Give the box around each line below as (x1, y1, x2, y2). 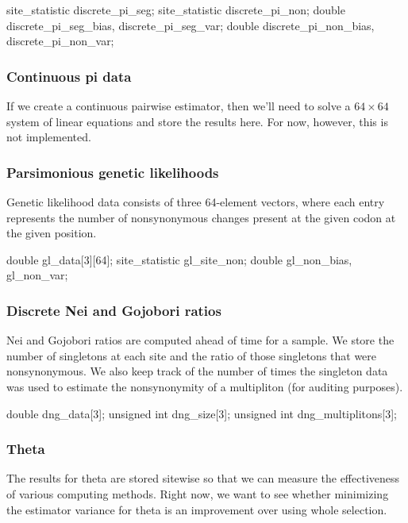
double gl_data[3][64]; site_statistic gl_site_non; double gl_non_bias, (6, 251, 352, 267)
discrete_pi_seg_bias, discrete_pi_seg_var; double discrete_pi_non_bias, (6, 17, 375, 33)
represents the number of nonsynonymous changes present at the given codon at (6, 209, 396, 225)
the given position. (6, 225, 97, 241)
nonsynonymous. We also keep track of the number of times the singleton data (6, 363, 388, 379)
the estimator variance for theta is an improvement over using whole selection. (6, 501, 387, 517)
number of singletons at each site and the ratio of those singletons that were (6, 347, 377, 363)
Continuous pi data (6, 66, 132, 86)
